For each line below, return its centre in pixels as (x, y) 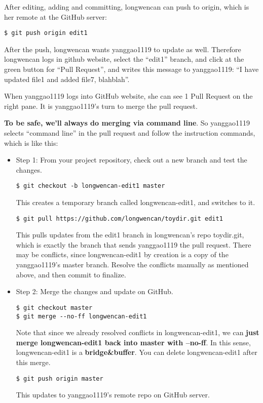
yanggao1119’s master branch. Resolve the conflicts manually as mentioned (132, 265)
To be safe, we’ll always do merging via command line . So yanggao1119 (127, 123)
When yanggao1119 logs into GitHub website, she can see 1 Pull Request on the (128, 96)
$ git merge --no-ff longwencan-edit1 (81, 316)
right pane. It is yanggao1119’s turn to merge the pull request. (101, 106)
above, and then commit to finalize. (71, 274)
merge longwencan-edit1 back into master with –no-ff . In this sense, (133, 342)
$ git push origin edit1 (46, 33)
